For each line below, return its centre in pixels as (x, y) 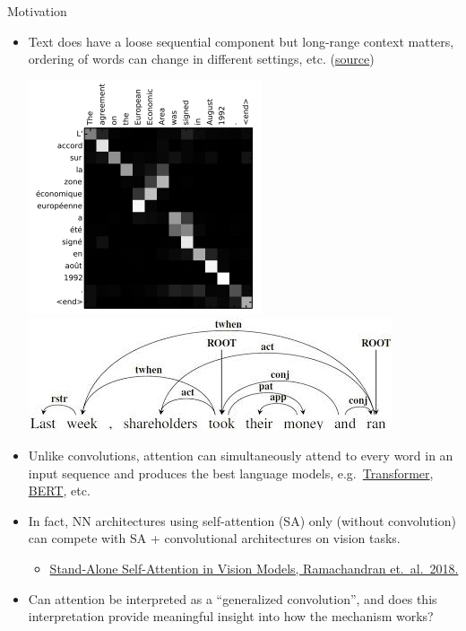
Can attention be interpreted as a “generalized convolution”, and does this (233, 598)
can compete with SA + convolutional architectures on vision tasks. (214, 538)
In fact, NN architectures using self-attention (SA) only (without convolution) (242, 520)
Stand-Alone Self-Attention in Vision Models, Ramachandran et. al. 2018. (254, 568)
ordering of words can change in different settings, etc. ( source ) (201, 59)
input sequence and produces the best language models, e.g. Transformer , (231, 473)
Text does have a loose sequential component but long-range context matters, (241, 41)
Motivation (37, 11)
